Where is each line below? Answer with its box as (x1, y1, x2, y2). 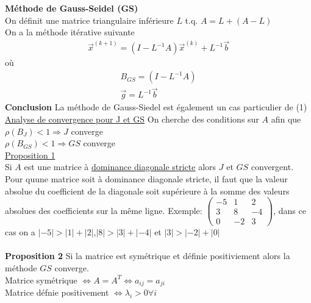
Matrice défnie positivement (5, 286, 109, 299)
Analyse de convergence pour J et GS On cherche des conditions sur (5, 112, 259, 125)
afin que (271, 112, 301, 125)
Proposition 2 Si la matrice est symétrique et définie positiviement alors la (5, 249, 290, 262)
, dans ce (273, 204, 306, 216)
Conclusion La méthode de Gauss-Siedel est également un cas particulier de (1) (5, 101, 307, 113)
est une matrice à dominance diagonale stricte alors (24, 160, 216, 173)
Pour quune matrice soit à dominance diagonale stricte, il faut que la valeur (5, 172, 288, 185)
